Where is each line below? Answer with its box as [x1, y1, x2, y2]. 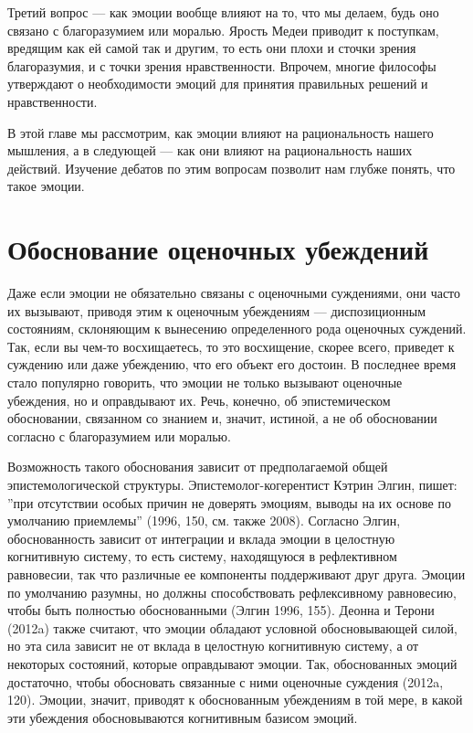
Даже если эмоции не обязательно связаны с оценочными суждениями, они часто [7, 283, 461, 303]
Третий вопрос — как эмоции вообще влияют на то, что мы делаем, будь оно [7, 3, 439, 21]
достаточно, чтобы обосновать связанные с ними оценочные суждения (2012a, [7, 672, 444, 691]
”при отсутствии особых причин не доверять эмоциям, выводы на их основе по [7, 493, 451, 512]
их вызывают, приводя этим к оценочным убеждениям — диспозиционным [7, 301, 426, 320]
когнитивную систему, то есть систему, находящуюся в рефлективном [7, 547, 397, 566]
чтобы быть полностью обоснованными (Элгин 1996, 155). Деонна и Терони [7, 600, 435, 620]
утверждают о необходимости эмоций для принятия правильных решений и [7, 74, 428, 93]
